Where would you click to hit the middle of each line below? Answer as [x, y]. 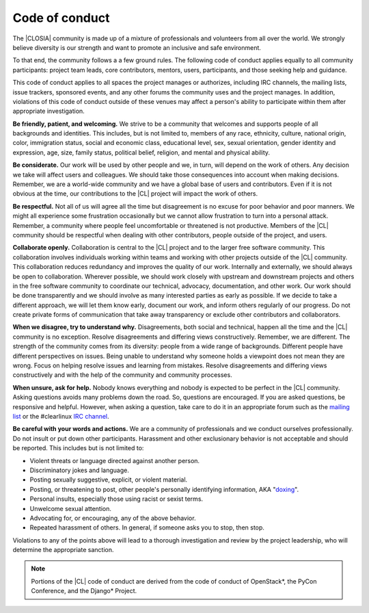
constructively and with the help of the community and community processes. [122, 375]
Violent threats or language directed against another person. [115, 460]
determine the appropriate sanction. [63, 550]
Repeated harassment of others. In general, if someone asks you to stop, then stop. [147, 527]
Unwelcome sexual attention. [71, 508]
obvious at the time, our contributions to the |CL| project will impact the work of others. [135, 194]
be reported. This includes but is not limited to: [78, 448]
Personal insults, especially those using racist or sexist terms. [117, 499]
